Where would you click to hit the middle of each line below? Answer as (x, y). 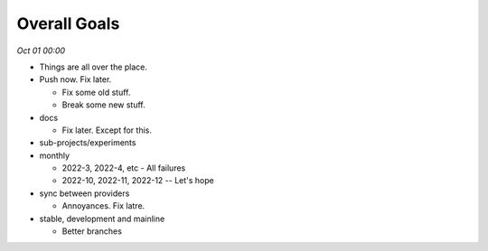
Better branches (92, 231)
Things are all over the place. (94, 67)
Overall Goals (68, 23)
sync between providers (84, 193)
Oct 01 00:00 (41, 51)
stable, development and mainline (102, 218)
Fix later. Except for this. (107, 130)
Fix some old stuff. (96, 92)
